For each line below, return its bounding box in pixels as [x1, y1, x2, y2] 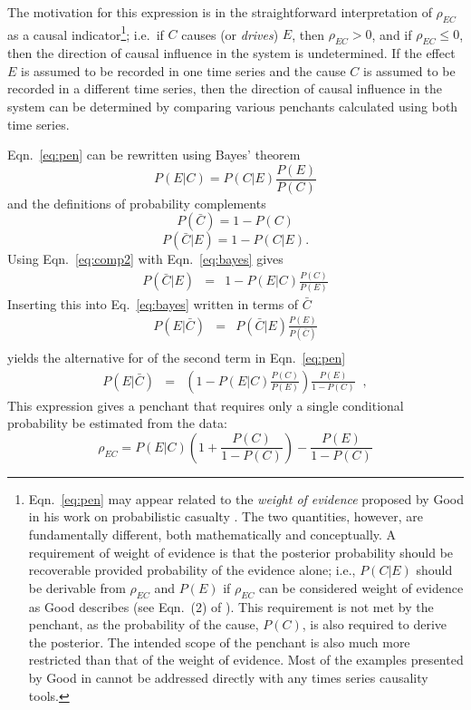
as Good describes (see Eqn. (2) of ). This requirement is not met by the [28, 597, 434, 616]
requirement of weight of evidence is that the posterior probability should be [28, 542, 454, 561]
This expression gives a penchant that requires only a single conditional [7, 395, 404, 414]
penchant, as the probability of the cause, [28, 615, 259, 634]
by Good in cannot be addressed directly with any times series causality [28, 667, 428, 686]
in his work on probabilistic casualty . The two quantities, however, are [28, 507, 424, 526]
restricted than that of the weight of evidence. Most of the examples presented [28, 650, 464, 669]
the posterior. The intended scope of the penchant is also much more [28, 632, 410, 651]
